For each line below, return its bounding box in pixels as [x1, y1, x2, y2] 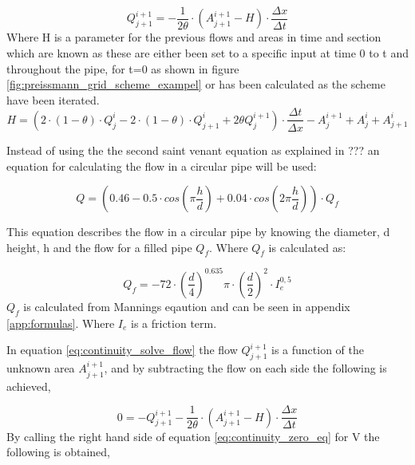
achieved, [6, 377, 51, 394]
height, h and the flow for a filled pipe [6, 238, 192, 255]
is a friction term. [130, 314, 217, 331]
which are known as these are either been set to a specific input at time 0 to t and [6, 45, 409, 61]
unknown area [6, 360, 75, 376]
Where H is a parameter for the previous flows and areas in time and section [6, 29, 381, 45]
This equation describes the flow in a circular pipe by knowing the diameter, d [6, 223, 390, 240]
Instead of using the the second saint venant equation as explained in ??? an [6, 141, 380, 158]
